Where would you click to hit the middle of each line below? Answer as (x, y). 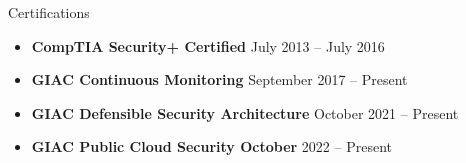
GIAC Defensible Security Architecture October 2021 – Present (245, 112)
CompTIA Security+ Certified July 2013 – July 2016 (208, 45)
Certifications (49, 12)
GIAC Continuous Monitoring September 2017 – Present (219, 79)
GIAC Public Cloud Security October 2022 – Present (211, 146)
